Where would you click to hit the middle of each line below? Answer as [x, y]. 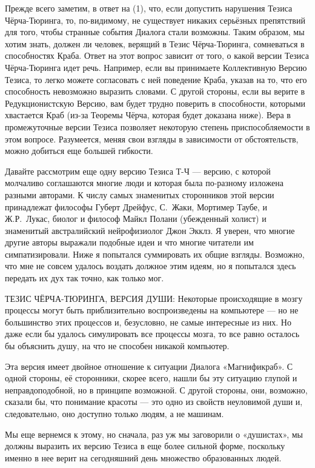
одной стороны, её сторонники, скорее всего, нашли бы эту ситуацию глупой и [151, 378]
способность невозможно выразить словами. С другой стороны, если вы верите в [155, 91]
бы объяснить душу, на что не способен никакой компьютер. [117, 346]
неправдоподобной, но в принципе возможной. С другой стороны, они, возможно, [156, 389]
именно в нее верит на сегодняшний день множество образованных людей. [143, 457]
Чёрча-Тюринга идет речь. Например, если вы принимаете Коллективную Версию [156, 67]
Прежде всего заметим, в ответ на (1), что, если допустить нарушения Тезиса [149, 8]
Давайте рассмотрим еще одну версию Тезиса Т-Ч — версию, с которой [138, 171]
